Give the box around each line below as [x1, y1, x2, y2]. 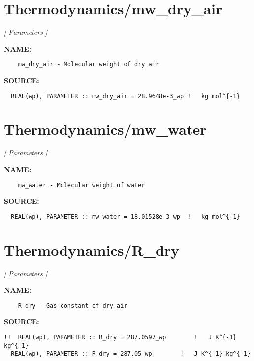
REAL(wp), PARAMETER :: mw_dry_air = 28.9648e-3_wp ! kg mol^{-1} [11, 92, 240, 100]
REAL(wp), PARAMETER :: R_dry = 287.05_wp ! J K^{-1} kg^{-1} [11, 350, 251, 358]
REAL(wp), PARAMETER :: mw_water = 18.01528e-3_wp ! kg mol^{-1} [11, 213, 240, 220]
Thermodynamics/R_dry [4, 240, 180, 260]
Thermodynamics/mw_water [4, 119, 207, 139]
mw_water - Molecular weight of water [18, 181, 145, 189]
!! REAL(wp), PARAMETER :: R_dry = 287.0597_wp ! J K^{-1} [4, 334, 237, 341]
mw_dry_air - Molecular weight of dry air [18, 61, 159, 68]
